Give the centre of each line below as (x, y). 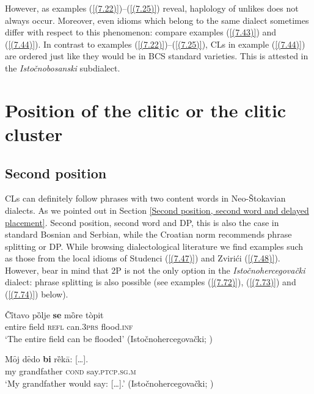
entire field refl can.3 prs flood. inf (69, 327)
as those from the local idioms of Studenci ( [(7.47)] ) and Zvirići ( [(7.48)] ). (143, 258)
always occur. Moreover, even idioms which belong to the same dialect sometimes (157, 20)
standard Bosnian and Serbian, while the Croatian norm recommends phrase (148, 234)
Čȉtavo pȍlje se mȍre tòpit (54, 314)
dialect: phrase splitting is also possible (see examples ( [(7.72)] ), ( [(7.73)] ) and (151, 282)
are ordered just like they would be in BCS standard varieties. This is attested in (157, 56)
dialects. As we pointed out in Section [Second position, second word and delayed (157, 210)
